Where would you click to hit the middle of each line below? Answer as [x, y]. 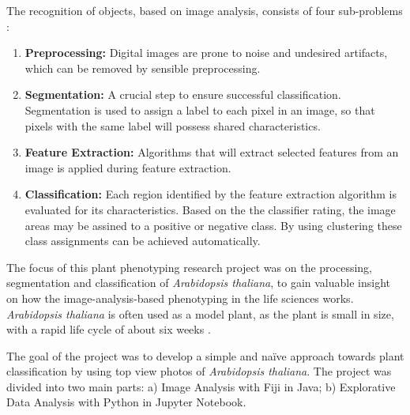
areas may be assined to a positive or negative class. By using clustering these [213, 225]
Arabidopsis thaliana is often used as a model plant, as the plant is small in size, [200, 313]
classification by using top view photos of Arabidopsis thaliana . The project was [199, 371]
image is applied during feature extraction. [128, 167]
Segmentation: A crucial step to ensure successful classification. [183, 94]
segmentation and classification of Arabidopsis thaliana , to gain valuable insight [199, 283]
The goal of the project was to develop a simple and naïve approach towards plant [205, 355]
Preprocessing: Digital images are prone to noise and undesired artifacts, [206, 53]
